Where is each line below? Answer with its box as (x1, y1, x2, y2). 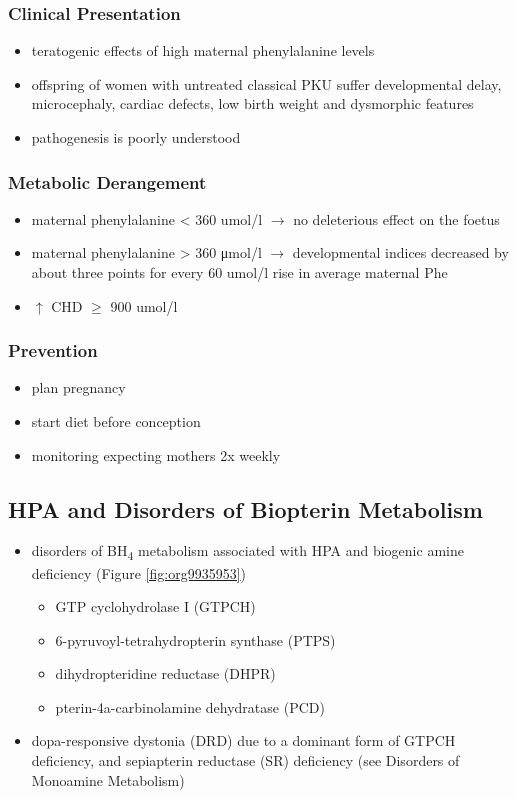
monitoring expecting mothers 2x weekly (31, 444, 281, 465)
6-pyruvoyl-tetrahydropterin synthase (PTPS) (55, 629, 336, 650)
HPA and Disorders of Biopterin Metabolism (8, 493, 483, 524)
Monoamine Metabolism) (31, 769, 185, 790)
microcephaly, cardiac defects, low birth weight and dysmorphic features (31, 93, 474, 114)
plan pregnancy (31, 377, 126, 398)
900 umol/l (110, 295, 178, 316)
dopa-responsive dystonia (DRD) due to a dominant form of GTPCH (31, 730, 456, 751)
